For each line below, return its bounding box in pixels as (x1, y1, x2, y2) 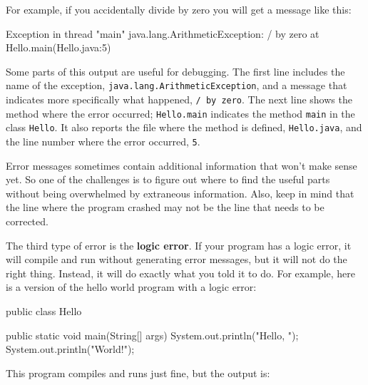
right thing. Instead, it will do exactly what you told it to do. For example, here (6, 265, 356, 280)
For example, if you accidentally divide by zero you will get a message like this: (6, 2, 352, 16)
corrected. (6, 214, 48, 229)
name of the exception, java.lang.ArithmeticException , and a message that (6, 78, 347, 93)
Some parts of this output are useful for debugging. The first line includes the (6, 63, 345, 78)
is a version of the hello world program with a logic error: (6, 279, 257, 294)
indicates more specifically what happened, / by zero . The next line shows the (6, 92, 352, 107)
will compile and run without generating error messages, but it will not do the (6, 252, 347, 267)
